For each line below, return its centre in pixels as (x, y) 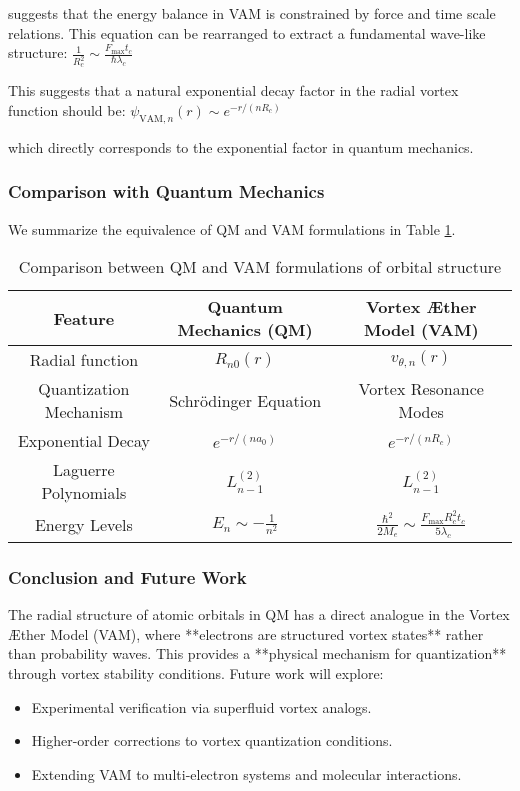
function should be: (67, 110)
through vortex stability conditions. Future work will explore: (196, 672)
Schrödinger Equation (245, 400)
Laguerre (84, 470)
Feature (84, 318)
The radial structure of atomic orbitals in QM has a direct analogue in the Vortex (259, 614)
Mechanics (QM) (245, 330)
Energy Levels (83, 524)
